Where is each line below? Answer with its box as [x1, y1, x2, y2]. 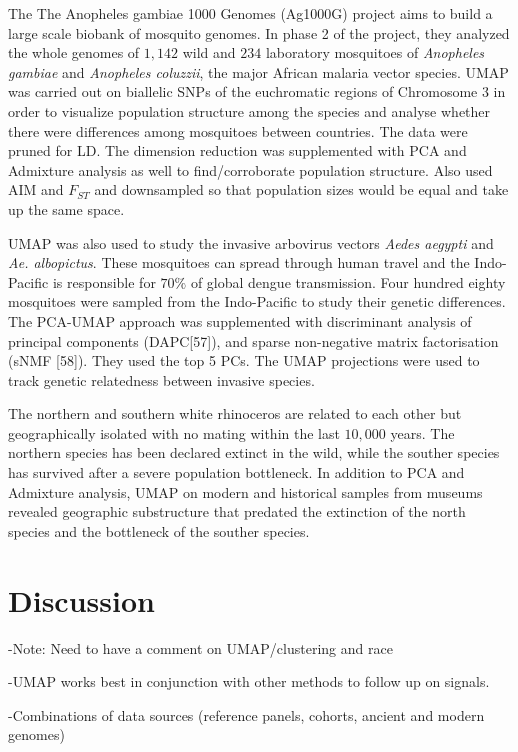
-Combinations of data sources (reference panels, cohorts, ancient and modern [8, 704, 485, 725]
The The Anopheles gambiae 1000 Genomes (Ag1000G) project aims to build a [8, 3, 493, 23]
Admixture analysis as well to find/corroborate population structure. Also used [8, 159, 493, 180]
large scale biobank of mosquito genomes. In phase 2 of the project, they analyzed [8, 22, 510, 43]
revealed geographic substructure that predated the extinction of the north [8, 501, 466, 522]
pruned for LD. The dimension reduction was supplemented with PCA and [8, 140, 467, 161]
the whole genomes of [8, 42, 140, 63]
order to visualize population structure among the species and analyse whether [8, 100, 491, 121]
